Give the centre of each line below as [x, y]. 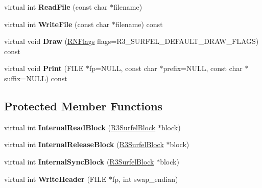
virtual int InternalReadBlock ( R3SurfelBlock [80, 127]
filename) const [139, 24]
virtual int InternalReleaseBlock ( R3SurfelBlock [84, 144]
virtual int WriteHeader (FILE [55, 179]
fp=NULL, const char [123, 68]
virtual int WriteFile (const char [57, 24]
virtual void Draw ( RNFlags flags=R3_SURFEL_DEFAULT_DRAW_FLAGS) [132, 41]
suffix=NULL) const [36, 78]
